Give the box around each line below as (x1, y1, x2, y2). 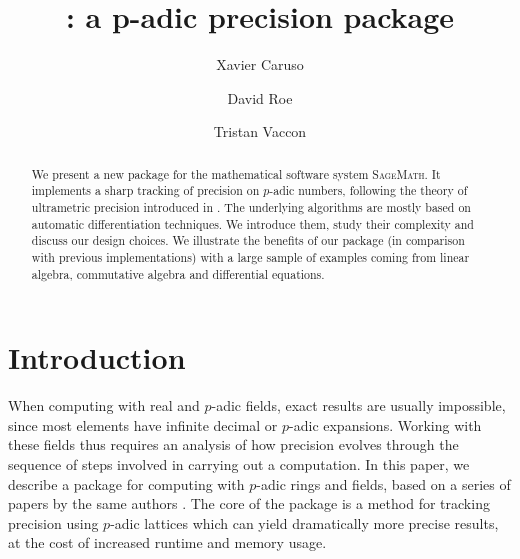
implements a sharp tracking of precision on (31, 182, 260, 199)
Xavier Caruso (216, 54, 304, 75)
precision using (8, 512, 99, 533)
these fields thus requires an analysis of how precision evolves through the (8, 434, 459, 455)
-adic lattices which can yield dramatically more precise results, (110, 512, 499, 533)
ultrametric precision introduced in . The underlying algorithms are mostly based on (31, 199, 471, 216)
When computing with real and (8, 395, 200, 416)
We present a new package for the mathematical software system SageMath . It (31, 165, 441, 182)
